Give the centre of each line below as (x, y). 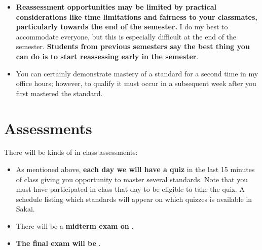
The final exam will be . (58, 243)
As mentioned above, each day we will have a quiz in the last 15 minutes (135, 169)
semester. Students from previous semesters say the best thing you (133, 46)
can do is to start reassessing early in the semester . (107, 56)
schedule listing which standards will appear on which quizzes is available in (134, 199)
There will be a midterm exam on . (75, 226)
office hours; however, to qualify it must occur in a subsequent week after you (136, 83)
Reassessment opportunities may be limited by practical (116, 7)
